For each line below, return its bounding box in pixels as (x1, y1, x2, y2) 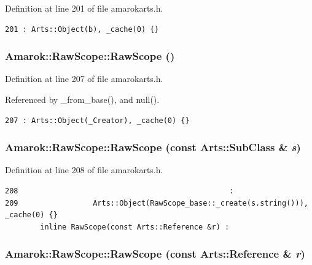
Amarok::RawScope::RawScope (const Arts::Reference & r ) (5, 246, 305, 261)
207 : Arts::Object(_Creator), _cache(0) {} (5, 116, 190, 125)
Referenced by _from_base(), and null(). (5, 93, 160, 105)
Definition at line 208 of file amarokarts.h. (5, 163, 163, 176)
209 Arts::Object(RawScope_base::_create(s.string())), (5, 198, 308, 207)
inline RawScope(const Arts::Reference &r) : (40, 222, 230, 231)
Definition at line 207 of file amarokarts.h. (5, 72, 163, 85)
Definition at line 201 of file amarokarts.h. (5, 2, 163, 14)
